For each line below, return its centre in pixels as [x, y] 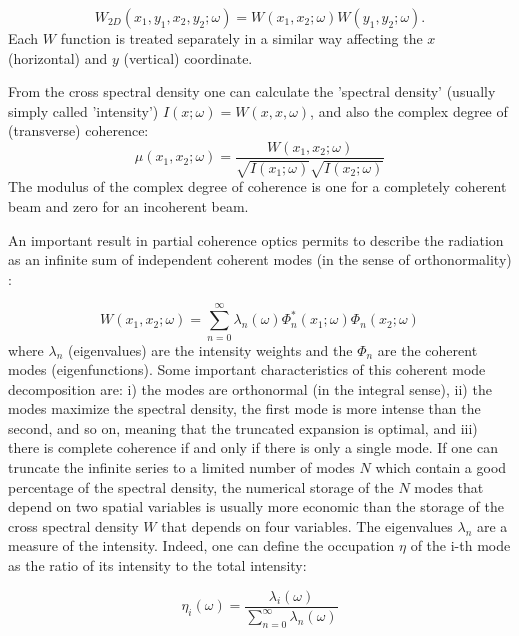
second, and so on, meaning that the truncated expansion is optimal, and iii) [243, 427]
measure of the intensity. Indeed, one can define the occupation [201, 545]
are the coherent [427, 349]
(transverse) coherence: [78, 130]
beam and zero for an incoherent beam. [128, 206]
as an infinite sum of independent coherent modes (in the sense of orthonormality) [260, 259]
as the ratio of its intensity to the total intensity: [157, 565]
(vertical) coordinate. [188, 57]
